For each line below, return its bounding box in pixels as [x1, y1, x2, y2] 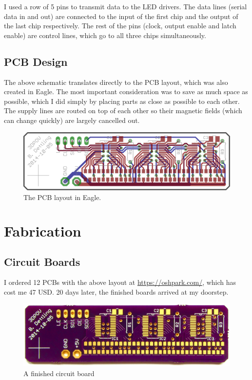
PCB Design [4, 54, 68, 69]
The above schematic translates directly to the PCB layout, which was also [4, 77, 228, 87]
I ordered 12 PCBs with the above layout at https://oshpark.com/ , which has [4, 277, 236, 287]
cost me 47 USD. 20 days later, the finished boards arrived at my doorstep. [4, 286, 229, 297]
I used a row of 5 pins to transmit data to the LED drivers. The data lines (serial [4, 1, 247, 11]
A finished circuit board [23, 368, 95, 378]
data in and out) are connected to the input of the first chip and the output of [4, 11, 238, 21]
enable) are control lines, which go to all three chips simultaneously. [4, 30, 206, 40]
